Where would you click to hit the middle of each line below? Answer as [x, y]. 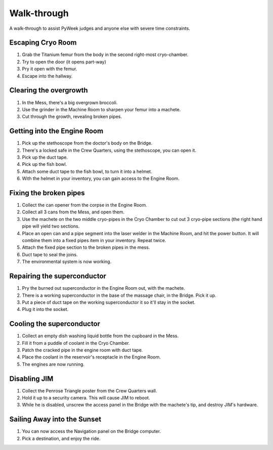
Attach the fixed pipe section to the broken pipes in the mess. [86, 247]
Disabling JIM [31, 378]
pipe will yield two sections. [51, 226]
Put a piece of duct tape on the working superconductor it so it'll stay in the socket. [109, 302]
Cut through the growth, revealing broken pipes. [72, 117]
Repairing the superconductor [58, 276]
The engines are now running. [53, 364]
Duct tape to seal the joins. [50, 254]
